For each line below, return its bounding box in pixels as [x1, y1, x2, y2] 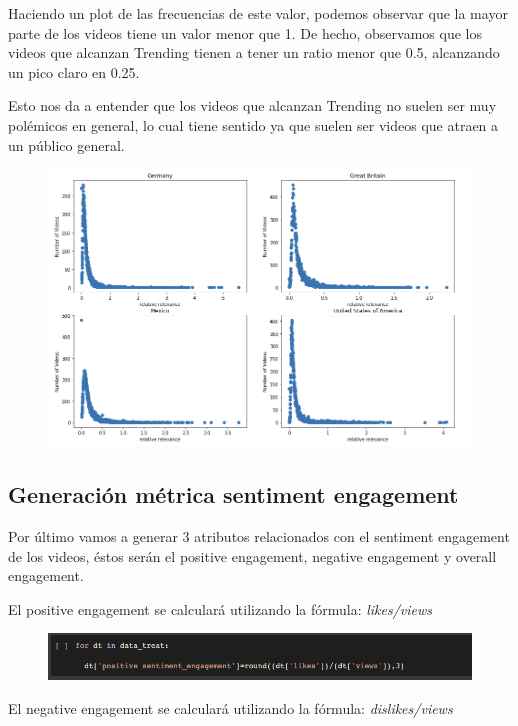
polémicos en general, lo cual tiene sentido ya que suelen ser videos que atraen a [8, 114, 499, 135]
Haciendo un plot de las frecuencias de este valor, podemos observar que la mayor [8, 3, 508, 23]
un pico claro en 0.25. [8, 61, 140, 82]
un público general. [8, 134, 125, 155]
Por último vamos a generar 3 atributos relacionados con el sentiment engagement [8, 526, 510, 546]
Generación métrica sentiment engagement [8, 479, 459, 510]
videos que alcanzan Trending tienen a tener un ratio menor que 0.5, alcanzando [8, 42, 500, 63]
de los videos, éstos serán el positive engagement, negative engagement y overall [8, 545, 497, 566]
